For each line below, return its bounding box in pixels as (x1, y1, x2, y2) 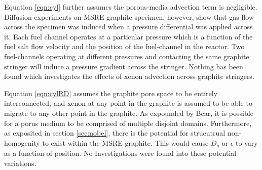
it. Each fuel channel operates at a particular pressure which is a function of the (4, 31, 253, 41)
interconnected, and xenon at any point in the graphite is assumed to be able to (4, 98, 252, 108)
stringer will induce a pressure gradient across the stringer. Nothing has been (4, 61, 243, 71)
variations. (4, 157, 36, 168)
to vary (236, 137, 258, 148)
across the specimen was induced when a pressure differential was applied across (4, 21, 253, 32)
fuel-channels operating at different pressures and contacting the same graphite (4, 51, 249, 61)
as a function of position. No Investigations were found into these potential (4, 148, 237, 158)
